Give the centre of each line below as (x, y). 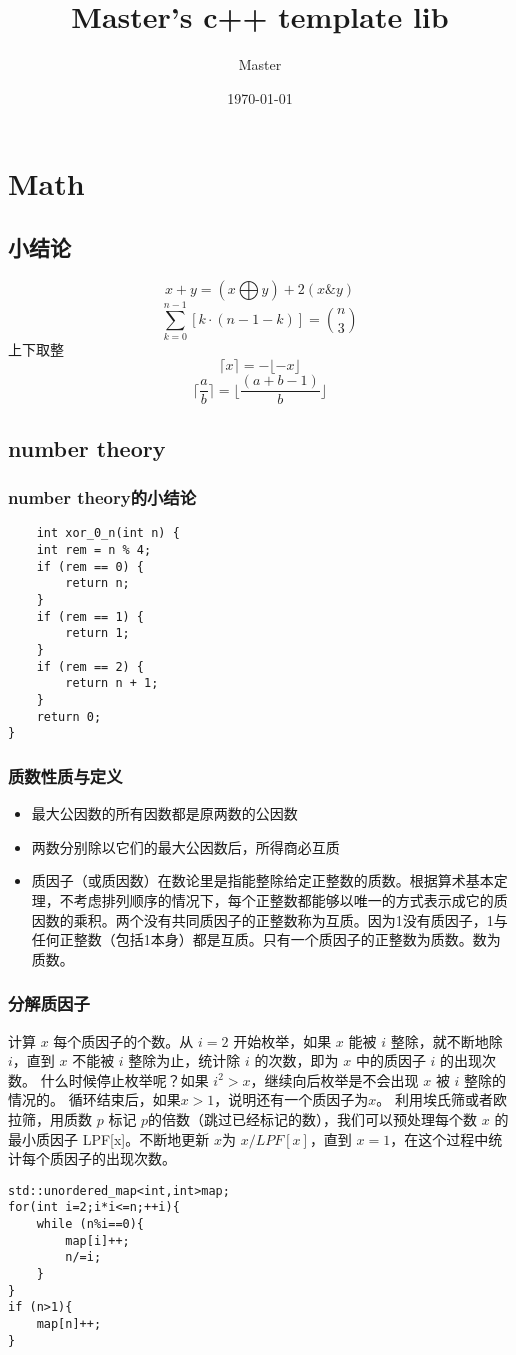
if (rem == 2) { (90, 666)
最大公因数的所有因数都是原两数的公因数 (164, 813)
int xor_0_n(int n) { (108, 533)
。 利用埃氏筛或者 (435, 1099)
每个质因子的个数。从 (123, 1040)
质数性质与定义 (65, 775)
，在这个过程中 (439, 1138)
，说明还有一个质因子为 (291, 1099)
